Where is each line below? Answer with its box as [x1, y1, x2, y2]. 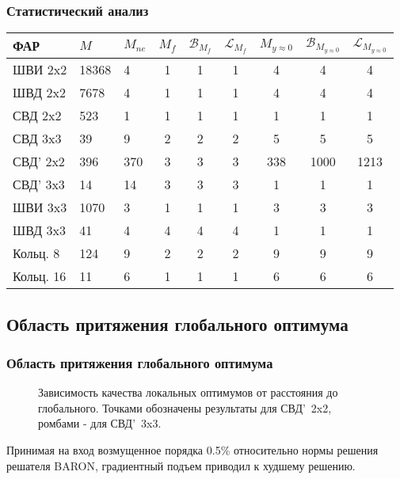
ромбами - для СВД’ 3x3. [38, 415, 162, 431]
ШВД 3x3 [13, 221, 66, 240]
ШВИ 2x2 [13, 60, 67, 79]
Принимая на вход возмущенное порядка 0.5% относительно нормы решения [6, 442, 379, 458]
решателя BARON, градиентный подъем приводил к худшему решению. [6, 457, 356, 473]
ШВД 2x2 [13, 83, 66, 102]
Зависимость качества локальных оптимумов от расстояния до [38, 384, 338, 401]
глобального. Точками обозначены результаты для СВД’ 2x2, [38, 399, 332, 416]
